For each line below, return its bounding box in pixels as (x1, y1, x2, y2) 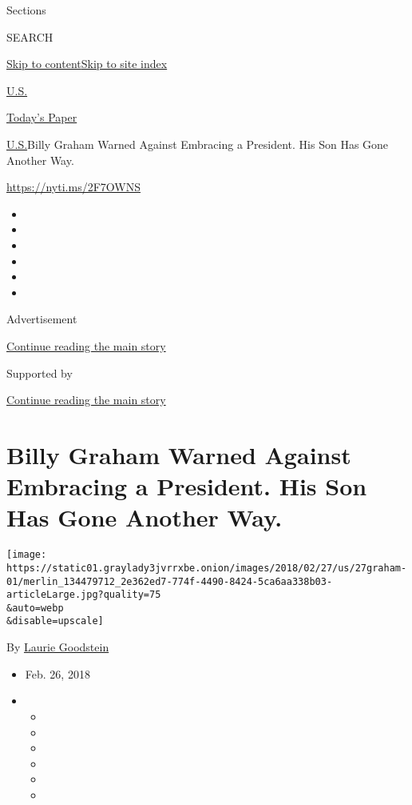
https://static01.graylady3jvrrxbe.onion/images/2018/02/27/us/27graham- (6, 562, 407, 574)
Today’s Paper (6, 109, 77, 126)
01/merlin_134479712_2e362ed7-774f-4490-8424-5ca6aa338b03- (6, 575, 333, 587)
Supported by (6, 364, 73, 381)
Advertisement (6, 310, 77, 327)
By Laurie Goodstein (6, 639, 109, 655)
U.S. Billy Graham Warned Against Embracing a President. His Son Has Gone (6, 135, 389, 152)
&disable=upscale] (6, 615, 104, 627)
